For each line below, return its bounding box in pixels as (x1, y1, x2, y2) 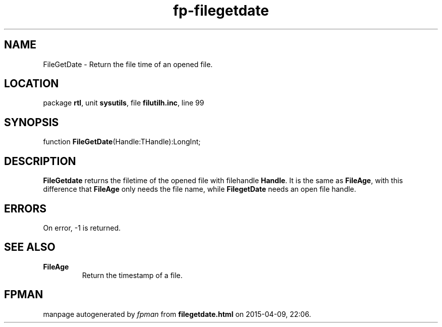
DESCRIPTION (4, 154, 76, 168)
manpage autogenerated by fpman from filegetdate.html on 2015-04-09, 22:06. (43, 309, 311, 318)
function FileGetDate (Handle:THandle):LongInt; (43, 137, 201, 146)
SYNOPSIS (4, 116, 59, 129)
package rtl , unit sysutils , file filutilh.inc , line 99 (43, 98, 204, 107)
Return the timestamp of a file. (82, 270, 183, 280)
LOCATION (4, 77, 59, 90)
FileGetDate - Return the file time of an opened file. (43, 60, 213, 69)
